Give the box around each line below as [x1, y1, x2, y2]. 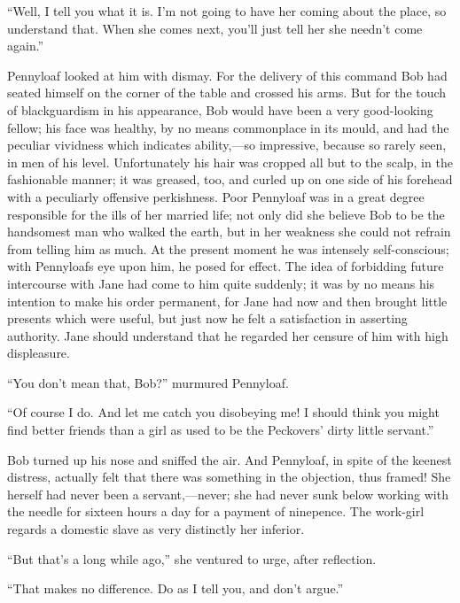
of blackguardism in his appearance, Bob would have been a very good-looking [7, 100, 433, 119]
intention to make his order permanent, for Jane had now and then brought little [7, 291, 448, 310]
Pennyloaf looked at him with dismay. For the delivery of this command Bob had [7, 66, 448, 84]
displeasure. [7, 344, 70, 362]
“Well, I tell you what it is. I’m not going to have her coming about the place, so [7, 2, 447, 19]
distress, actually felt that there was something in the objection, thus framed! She [7, 468, 451, 486]
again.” [7, 36, 44, 55]
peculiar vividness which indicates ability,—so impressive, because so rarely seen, [7, 135, 447, 154]
